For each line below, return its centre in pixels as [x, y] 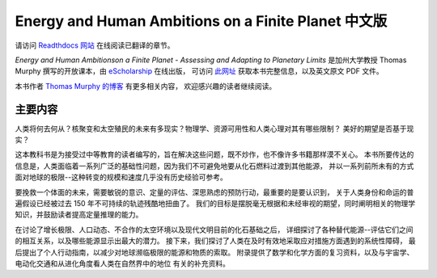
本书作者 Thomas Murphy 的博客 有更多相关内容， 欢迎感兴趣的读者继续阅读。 [146, 86]
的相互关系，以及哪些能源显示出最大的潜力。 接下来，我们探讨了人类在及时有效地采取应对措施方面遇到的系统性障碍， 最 [215, 241]
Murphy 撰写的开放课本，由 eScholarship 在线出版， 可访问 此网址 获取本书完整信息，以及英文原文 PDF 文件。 [199, 71]
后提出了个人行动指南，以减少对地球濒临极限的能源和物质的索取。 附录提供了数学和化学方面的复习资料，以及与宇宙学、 [214, 252]
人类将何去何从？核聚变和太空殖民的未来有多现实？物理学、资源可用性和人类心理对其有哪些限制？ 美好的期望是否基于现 [214, 128]
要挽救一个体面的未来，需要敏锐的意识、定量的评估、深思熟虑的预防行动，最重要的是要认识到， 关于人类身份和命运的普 [214, 192]
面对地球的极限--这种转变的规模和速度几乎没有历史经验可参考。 [121, 177]
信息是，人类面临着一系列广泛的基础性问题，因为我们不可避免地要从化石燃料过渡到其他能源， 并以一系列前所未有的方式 [214, 166]
